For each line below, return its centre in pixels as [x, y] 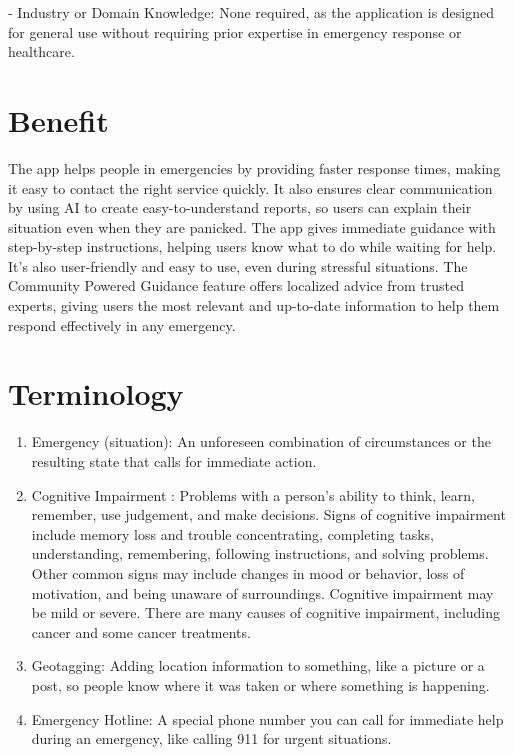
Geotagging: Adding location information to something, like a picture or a [258, 665]
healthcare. [41, 51]
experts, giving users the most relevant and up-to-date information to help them [254, 305]
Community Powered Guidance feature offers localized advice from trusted [236, 285]
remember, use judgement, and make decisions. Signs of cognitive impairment [268, 514]
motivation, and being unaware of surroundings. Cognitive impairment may [262, 592]
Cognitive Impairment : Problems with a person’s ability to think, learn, [253, 494]
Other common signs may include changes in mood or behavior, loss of [248, 572]
